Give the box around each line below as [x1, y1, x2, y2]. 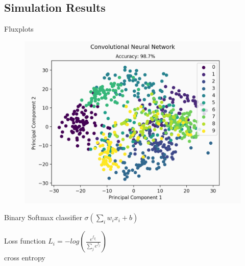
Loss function [4, 235, 46, 246]
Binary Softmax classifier [4, 212, 82, 223]
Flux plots [4, 23, 34, 34]
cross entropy [4, 252, 45, 263]
